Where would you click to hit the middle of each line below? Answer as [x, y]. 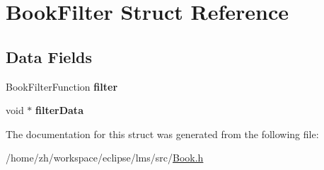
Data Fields [49, 56]
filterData [59, 110]
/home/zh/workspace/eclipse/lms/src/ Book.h [105, 158]
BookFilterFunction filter [62, 86]
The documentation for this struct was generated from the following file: [162, 134]
